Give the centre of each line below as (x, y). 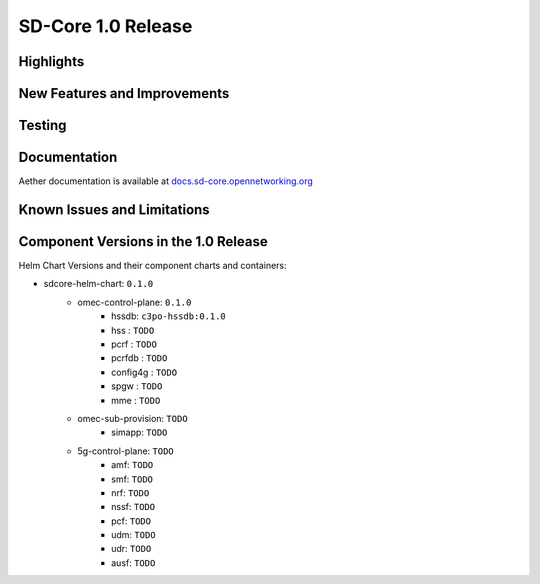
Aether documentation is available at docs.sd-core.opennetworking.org (166, 181)
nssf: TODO (133, 507)
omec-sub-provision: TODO (133, 418)
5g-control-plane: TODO (125, 451)
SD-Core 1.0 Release (105, 26)
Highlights (51, 61)
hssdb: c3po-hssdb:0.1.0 (169, 316)
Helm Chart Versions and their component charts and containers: (152, 266)
